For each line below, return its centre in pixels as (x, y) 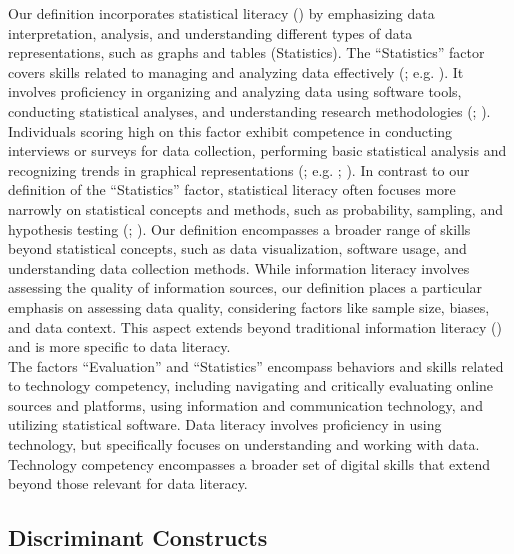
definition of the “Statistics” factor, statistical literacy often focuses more (232, 189)
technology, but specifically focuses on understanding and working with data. (244, 444)
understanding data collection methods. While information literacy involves (239, 267)
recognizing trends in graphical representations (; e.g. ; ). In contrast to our (239, 169)
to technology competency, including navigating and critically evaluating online (251, 385)
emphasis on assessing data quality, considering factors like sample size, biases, (249, 306)
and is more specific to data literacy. (119, 346)
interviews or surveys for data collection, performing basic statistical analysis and (257, 150)
